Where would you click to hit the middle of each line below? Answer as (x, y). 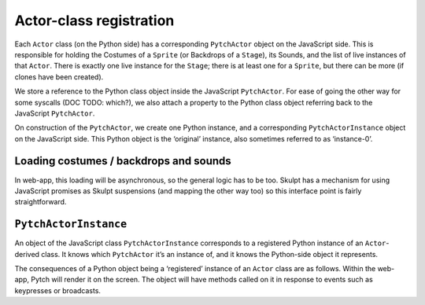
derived (27, 254)
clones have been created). (59, 77)
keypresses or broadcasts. (58, 290)
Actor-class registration (94, 20)
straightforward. (41, 202)
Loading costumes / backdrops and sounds (123, 161)
